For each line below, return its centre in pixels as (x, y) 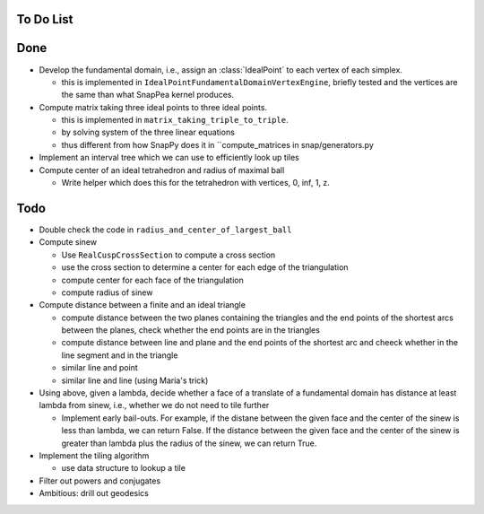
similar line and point (99, 368)
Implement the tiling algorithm (94, 455)
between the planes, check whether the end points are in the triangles (190, 330)
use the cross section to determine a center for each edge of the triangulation (205, 267)
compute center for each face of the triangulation (152, 280)
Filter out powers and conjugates (100, 481)
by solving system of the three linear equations (148, 132)
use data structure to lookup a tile (123, 468)
